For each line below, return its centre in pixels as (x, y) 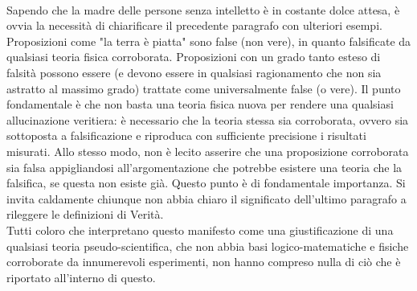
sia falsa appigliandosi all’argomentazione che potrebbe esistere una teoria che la (204, 167)
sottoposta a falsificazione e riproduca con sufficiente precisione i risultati (186, 135)
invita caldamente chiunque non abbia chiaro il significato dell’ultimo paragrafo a (206, 198)
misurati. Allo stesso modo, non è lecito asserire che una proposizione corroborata (208, 151)
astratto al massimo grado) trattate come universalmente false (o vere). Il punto (204, 88)
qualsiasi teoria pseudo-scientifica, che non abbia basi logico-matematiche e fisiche (208, 246)
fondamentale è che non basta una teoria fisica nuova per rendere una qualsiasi (200, 104)
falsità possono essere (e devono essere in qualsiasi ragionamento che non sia (194, 72)
